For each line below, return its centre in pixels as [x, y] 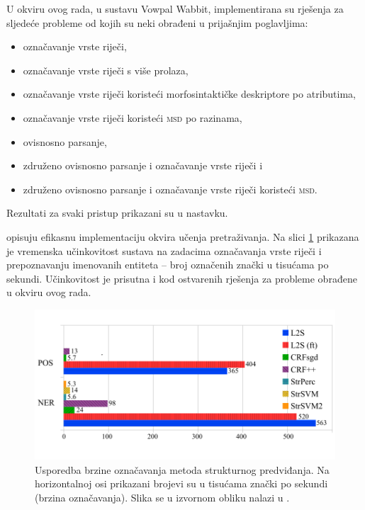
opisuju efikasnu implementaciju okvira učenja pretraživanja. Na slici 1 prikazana [183, 236]
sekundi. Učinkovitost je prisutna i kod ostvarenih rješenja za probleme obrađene [182, 278]
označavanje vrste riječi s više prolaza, [106, 70]
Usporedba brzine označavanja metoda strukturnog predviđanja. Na [182, 469]
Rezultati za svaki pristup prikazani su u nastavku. [117, 213]
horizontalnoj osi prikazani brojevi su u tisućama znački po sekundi [181, 483]
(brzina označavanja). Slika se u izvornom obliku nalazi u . [162, 497]
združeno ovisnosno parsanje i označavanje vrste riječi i [143, 165]
